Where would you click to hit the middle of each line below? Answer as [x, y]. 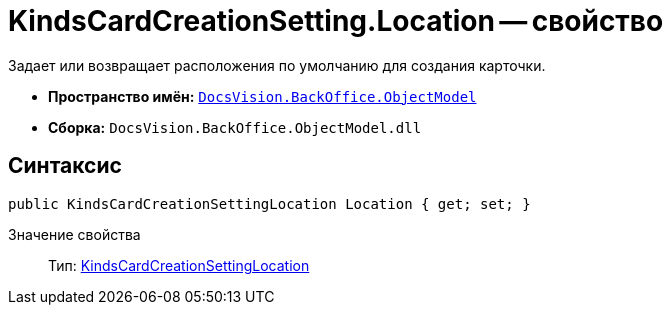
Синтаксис [65, 166]
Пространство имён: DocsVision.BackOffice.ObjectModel [262, 96]
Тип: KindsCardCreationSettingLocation [179, 265]
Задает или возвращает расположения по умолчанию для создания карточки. [277, 65]
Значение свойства [74, 234]
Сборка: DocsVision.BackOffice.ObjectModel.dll [235, 127]
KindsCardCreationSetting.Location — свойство [336, 21]
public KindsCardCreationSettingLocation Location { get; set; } [269, 203]
